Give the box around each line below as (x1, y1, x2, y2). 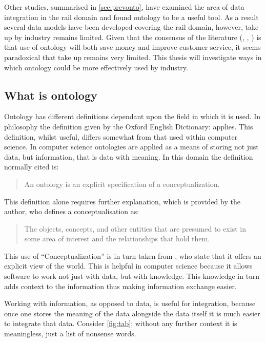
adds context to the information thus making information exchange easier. (4, 280, 237, 291)
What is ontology (4, 87, 97, 103)
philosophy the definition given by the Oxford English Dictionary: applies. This (4, 121, 253, 131)
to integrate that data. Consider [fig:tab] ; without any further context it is (4, 318, 237, 329)
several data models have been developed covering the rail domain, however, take (4, 22, 259, 32)
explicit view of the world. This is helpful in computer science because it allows (4, 260, 253, 271)
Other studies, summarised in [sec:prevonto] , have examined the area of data (4, 2, 244, 12)
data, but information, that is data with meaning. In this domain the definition (4, 151, 253, 162)
